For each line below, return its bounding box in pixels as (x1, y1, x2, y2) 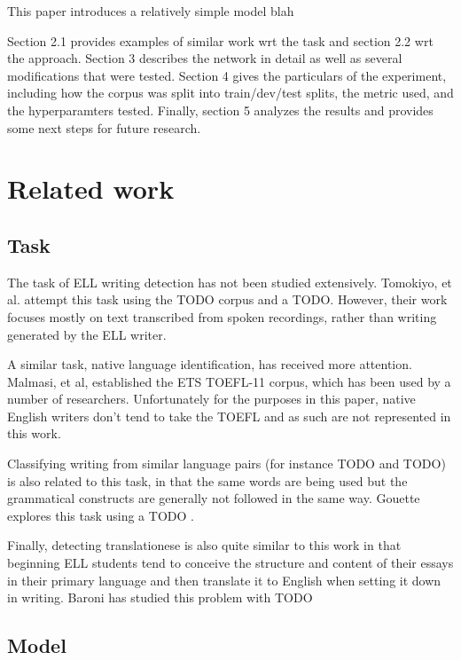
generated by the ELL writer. (7, 325, 167, 343)
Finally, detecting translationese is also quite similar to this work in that (7, 536, 402, 554)
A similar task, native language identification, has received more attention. (7, 355, 412, 373)
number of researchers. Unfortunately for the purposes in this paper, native (7, 389, 416, 408)
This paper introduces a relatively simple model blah (7, 2, 294, 20)
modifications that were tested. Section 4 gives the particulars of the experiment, (7, 66, 447, 84)
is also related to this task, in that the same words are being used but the (7, 471, 408, 490)
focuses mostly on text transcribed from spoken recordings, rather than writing (7, 307, 437, 326)
